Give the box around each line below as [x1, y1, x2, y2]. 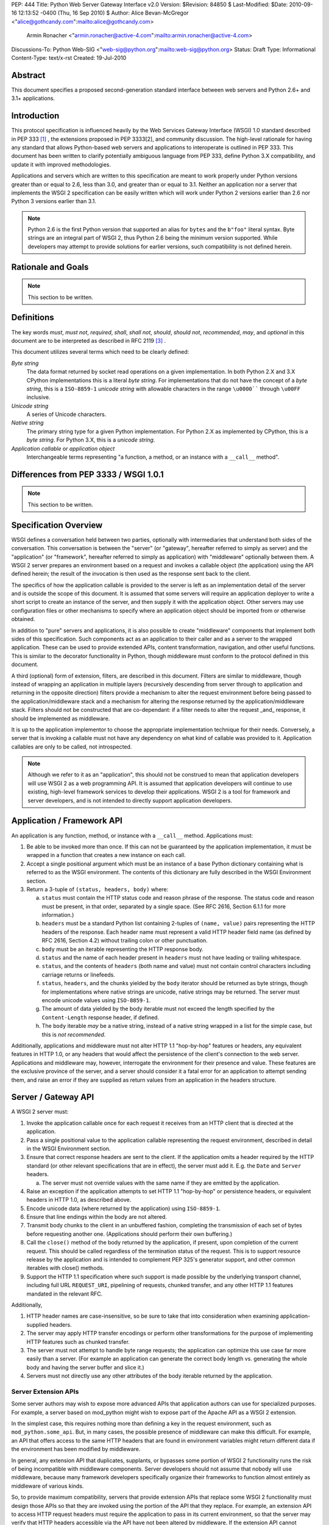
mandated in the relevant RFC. [26, 1290, 103, 1297]
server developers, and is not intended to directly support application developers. [27, 797, 233, 804]
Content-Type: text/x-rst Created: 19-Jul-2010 [11, 54, 127, 61]
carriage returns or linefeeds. [41, 971, 115, 978]
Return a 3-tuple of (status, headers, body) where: [26, 885, 169, 893]
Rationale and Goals [11, 262, 89, 272]
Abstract [11, 70, 46, 81]
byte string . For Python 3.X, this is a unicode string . [26, 436, 155, 443]
